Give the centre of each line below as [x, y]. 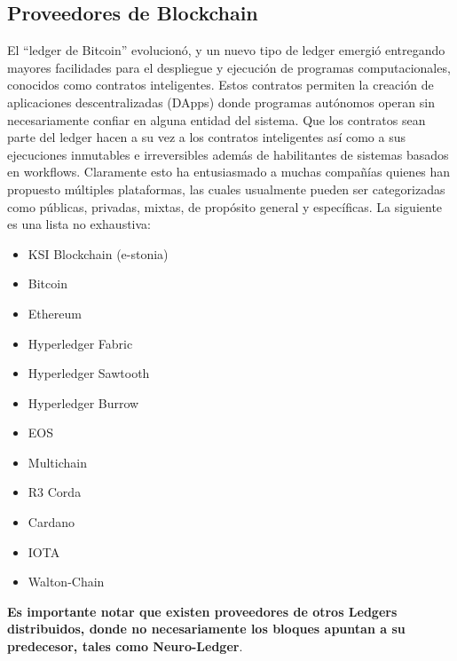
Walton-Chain [66, 582]
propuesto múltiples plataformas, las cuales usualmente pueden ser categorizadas [226, 189]
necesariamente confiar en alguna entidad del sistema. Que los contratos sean [217, 119]
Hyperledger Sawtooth [89, 373]
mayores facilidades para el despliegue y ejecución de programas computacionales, [229, 67]
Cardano [51, 522]
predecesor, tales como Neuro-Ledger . [125, 646]
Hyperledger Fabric [80, 343]
